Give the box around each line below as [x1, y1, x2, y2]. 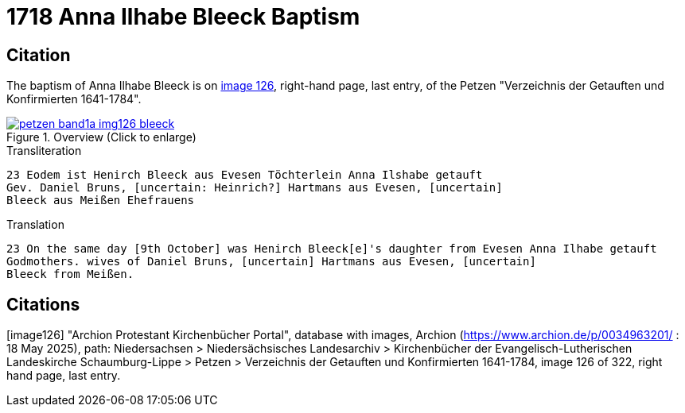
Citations [6, 294, 80, 315]
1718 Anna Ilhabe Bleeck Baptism [6, 3, 360, 30]
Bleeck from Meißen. [6, 268, 134, 281]
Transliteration [6, 144, 82, 158]
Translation [6, 218, 64, 232]
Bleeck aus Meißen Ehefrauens [6, 194, 195, 207]
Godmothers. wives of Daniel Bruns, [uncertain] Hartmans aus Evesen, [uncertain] [6, 255, 536, 268]
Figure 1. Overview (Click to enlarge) [6, 130, 197, 145]
